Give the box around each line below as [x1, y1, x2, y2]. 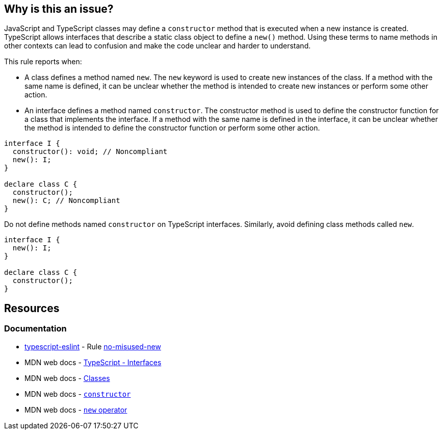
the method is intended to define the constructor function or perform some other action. [24, 123, 320, 133]
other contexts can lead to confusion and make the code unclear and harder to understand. [4, 41, 311, 50]
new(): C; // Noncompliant [12, 196, 120, 205]
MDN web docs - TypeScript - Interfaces [24, 358, 162, 367]
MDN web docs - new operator [24, 405, 127, 414]
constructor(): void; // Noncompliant [12, 147, 168, 156]
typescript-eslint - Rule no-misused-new [24, 342, 161, 351]
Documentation [4, 323, 67, 334]
